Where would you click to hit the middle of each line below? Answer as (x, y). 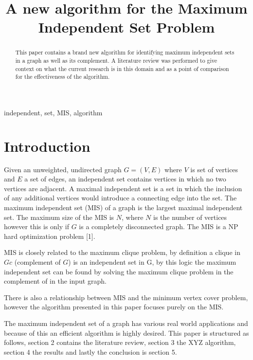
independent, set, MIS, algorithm (53, 112)
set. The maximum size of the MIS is (59, 217)
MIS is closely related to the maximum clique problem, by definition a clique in (122, 252)
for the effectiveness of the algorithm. (63, 77)
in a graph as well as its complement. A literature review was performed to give (116, 61)
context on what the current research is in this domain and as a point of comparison (122, 68)
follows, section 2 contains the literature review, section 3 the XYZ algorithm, (120, 342)
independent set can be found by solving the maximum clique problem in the (119, 271)
